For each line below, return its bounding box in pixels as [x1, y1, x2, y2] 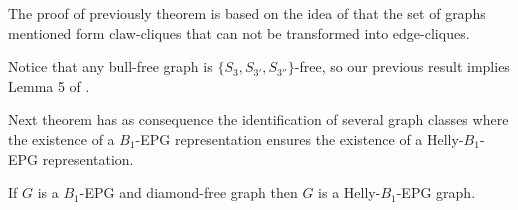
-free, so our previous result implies [294, 56, 510, 77]
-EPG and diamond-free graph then [79, 182, 298, 203]
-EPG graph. [396, 182, 476, 203]
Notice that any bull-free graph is [8, 56, 213, 77]
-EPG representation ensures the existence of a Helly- [135, 128, 464, 149]
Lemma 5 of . [8, 75, 90, 96]
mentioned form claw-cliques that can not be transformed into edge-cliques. [8, 22, 470, 43]
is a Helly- [318, 182, 381, 203]
